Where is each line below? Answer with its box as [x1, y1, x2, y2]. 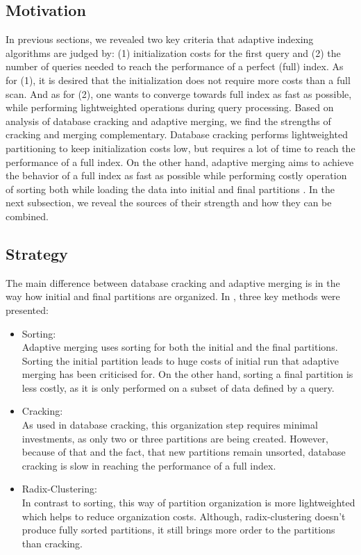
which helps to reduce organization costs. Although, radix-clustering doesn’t [22, 508, 346, 523]
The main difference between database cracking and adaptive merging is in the [6, 275, 340, 290]
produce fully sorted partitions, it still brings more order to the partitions [22, 522, 335, 537]
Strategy [6, 242, 68, 264]
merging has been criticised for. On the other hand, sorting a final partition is [22, 367, 353, 381]
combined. [6, 208, 49, 223]
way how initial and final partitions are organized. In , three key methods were [6, 289, 340, 304]
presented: [6, 302, 49, 317]
